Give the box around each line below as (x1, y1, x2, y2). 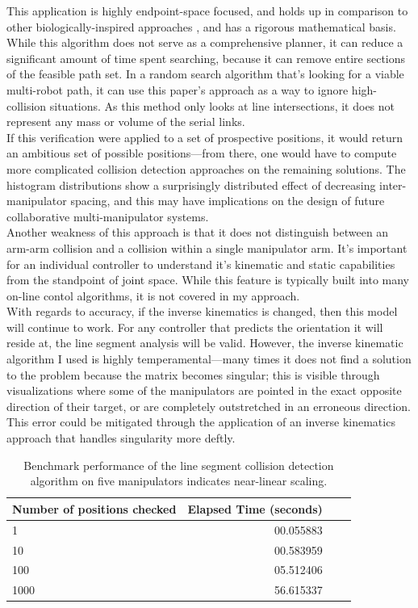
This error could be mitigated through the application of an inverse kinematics (6, 413, 395, 430)
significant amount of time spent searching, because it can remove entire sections (6, 49, 406, 66)
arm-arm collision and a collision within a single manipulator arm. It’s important (6, 239, 408, 256)
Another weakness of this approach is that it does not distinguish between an (6, 224, 389, 241)
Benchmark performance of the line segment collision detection (23, 456, 334, 473)
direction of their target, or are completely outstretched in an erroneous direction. (6, 397, 412, 414)
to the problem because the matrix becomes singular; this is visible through (6, 366, 380, 383)
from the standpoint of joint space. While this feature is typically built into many (6, 271, 409, 288)
